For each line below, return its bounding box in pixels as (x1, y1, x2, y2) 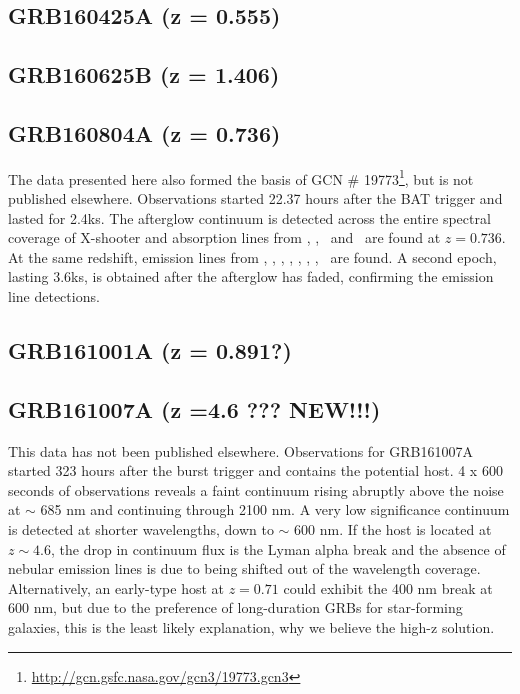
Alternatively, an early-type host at (8, 577, 225, 598)
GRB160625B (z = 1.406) (8, 59, 280, 90)
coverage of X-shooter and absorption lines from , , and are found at (8, 227, 441, 248)
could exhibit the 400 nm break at (283, 577, 493, 598)
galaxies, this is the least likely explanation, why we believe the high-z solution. (8, 616, 495, 637)
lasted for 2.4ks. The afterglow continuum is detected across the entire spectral (8, 207, 491, 228)
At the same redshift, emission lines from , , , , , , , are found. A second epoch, (8, 246, 497, 267)
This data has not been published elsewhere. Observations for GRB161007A (8, 440, 474, 461)
